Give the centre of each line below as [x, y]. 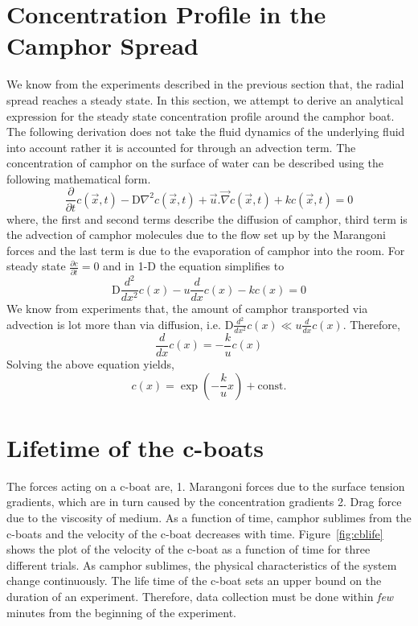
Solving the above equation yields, [90, 364]
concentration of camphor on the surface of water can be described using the [195, 163]
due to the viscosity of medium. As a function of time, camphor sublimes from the [209, 517]
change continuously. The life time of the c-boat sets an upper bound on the [194, 581]
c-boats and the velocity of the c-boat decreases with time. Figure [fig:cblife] [195, 533]
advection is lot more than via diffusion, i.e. [114, 324]
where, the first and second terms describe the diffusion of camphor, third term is [207, 218]
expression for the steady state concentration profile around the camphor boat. [201, 115]
